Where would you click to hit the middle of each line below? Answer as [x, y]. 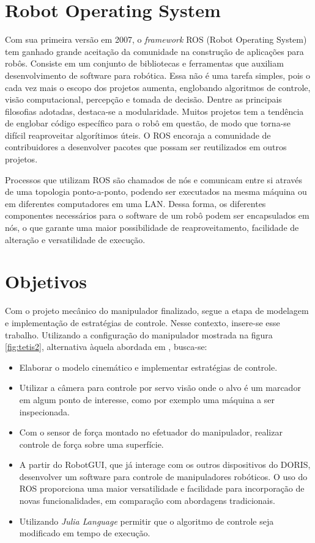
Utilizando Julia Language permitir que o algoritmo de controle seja [146, 521]
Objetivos [46, 281]
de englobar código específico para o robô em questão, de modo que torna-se [148, 123]
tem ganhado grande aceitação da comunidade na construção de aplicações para [154, 51]
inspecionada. [44, 411]
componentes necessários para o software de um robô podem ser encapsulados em [157, 215]
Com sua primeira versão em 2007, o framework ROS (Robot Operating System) [156, 39]
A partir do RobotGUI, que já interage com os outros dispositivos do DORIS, [165, 465]
